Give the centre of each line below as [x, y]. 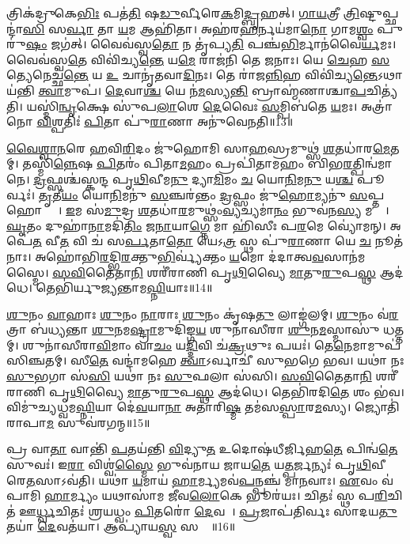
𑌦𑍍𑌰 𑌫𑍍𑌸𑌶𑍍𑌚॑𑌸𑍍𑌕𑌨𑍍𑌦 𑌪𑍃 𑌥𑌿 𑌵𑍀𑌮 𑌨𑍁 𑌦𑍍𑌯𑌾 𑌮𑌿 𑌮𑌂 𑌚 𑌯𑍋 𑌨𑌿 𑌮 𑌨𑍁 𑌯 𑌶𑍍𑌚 [194, 178]
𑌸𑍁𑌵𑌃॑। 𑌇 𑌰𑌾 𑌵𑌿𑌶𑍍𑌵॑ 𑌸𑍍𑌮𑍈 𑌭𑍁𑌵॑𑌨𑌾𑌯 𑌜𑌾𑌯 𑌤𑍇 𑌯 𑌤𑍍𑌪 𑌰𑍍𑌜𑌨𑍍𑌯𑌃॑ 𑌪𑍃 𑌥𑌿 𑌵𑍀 [196, 465]
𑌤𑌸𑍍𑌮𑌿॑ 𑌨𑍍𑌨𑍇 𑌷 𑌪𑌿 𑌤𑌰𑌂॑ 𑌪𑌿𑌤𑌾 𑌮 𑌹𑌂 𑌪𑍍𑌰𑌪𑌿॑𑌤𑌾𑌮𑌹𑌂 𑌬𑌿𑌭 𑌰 [188, 163]
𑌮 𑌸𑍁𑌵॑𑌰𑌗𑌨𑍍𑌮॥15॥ [98, 422]
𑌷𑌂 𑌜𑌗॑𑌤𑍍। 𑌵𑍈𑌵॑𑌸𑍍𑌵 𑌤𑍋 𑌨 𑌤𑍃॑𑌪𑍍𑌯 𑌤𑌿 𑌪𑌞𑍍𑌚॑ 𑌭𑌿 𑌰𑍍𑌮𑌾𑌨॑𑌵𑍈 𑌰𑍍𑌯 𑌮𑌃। [211, 44]
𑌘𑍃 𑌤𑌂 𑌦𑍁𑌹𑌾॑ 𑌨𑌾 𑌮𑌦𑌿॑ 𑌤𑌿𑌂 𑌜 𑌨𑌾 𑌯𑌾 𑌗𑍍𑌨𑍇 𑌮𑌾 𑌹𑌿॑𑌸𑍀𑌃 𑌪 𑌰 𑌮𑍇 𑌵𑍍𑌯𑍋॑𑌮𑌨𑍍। [196, 225]
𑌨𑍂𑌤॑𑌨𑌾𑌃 [389, 241]
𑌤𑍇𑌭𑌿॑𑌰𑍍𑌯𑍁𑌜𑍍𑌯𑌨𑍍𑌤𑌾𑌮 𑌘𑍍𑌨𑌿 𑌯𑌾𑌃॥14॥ [124, 287]
